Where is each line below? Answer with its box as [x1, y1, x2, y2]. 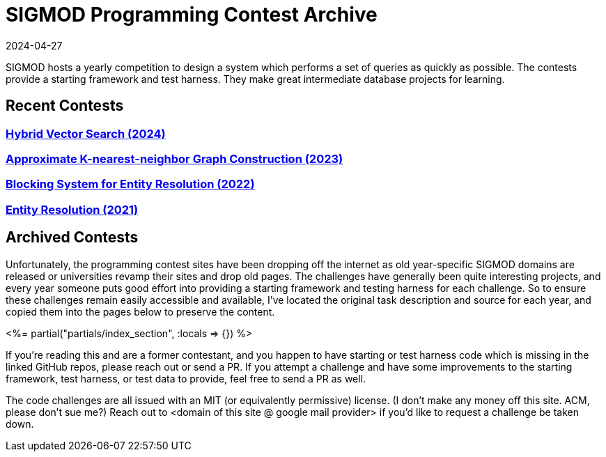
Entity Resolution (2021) [6, 202, 139, 217]
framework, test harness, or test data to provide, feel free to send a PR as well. [6, 372, 366, 385]
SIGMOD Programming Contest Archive [6, 3, 378, 26]
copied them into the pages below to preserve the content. [6, 305, 275, 318]
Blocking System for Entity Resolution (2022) [6, 177, 255, 192]
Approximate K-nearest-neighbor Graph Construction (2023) [6, 151, 343, 166]
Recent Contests [6, 97, 124, 115]
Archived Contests [6, 228, 139, 247]
